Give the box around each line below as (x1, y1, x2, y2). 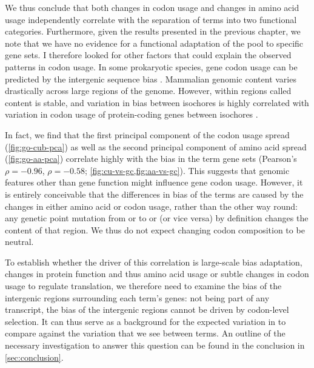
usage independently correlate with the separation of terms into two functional (5, 13, 297, 25)
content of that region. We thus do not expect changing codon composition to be (5, 223, 305, 236)
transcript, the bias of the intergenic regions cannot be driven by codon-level (5, 303, 289, 316)
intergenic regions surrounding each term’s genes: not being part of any (5, 291, 270, 304)
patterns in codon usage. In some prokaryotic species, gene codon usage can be (5, 60, 298, 73)
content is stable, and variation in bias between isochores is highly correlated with (5, 96, 309, 109)
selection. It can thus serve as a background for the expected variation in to (5, 315, 286, 327)
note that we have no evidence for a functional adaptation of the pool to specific (5, 36, 304, 49)
